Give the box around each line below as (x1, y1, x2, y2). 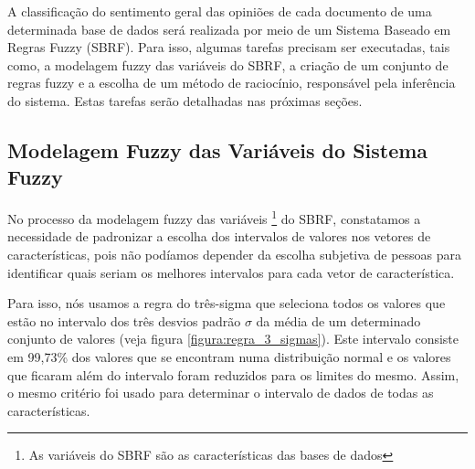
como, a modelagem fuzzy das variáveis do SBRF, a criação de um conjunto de (7, 55, 449, 74)
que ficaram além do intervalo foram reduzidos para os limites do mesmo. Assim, (7, 365, 459, 384)
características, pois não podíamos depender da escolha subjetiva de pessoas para (7, 245, 462, 263)
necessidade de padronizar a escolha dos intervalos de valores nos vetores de (7, 227, 431, 246)
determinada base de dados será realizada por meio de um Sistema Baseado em (7, 19, 451, 38)
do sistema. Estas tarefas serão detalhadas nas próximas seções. (7, 91, 363, 110)
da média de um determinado (256, 311, 421, 330)
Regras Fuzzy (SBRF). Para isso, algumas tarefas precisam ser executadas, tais (7, 37, 450, 57)
